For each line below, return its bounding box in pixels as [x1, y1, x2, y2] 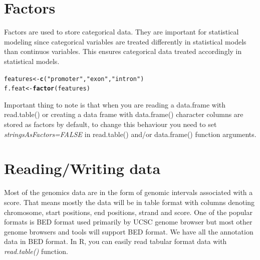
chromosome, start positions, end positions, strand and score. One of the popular [4, 206, 252, 217]
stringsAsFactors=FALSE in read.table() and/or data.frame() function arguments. [4, 128, 256, 139]
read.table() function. [4, 245, 68, 256]
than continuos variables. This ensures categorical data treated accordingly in [4, 46, 242, 56]
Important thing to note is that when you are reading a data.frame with [4, 99, 226, 109]
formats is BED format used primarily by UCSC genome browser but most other [4, 216, 252, 227]
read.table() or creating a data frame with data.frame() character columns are [4, 109, 243, 119]
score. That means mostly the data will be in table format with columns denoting [4, 196, 255, 207]
